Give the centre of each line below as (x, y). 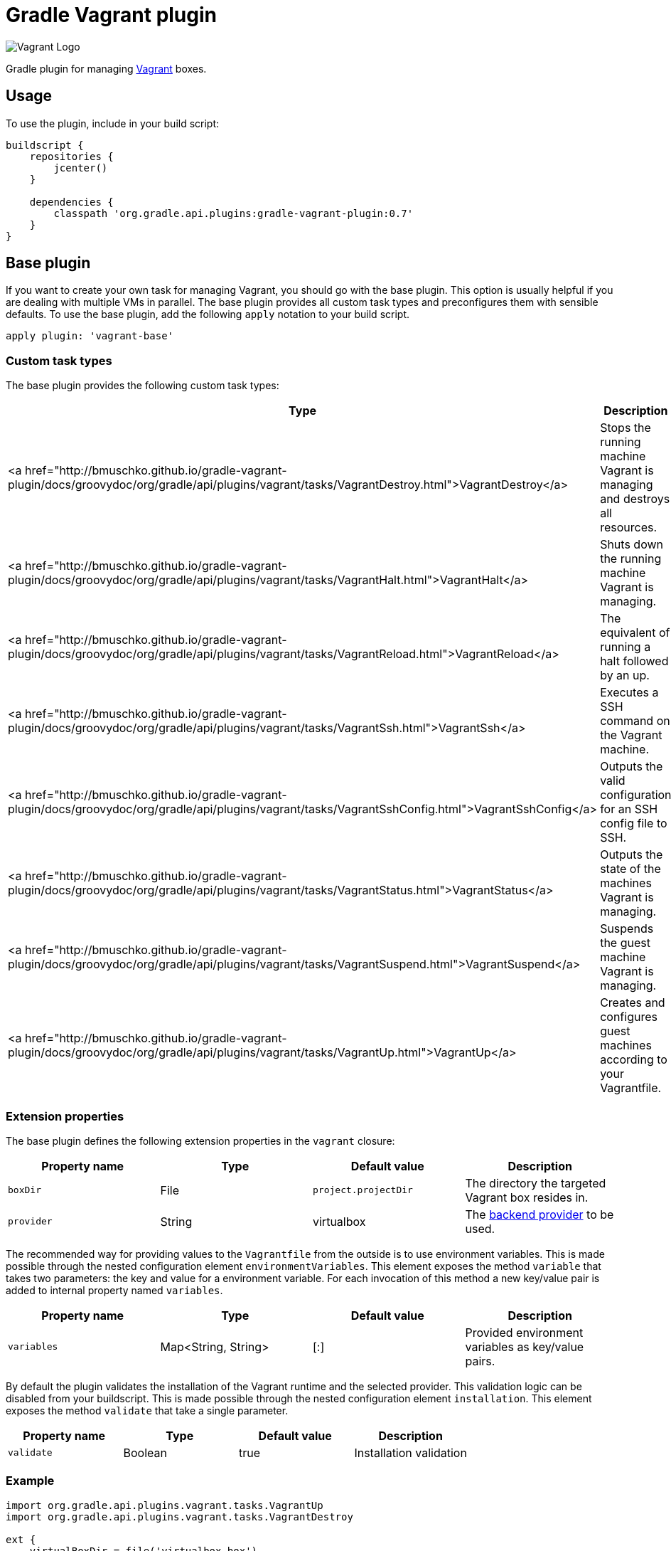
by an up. (625, 676)
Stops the (626, 428)
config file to (634, 824)
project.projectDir (363, 1190)
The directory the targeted (536, 1183)
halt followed (634, 661)
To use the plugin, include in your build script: (113, 123)
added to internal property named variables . (114, 1290)
